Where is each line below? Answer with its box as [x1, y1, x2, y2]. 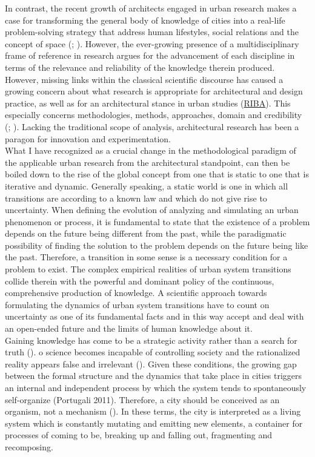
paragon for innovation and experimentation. [5, 132, 171, 145]
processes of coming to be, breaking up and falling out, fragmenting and [5, 429, 272, 441]
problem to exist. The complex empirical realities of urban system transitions [5, 263, 291, 275]
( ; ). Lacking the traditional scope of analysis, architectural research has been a [5, 120, 299, 133]
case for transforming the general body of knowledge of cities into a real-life [5, 13, 285, 26]
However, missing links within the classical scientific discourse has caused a [5, 73, 283, 85]
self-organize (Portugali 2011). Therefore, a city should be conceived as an [5, 393, 280, 406]
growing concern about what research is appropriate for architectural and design [5, 85, 303, 97]
